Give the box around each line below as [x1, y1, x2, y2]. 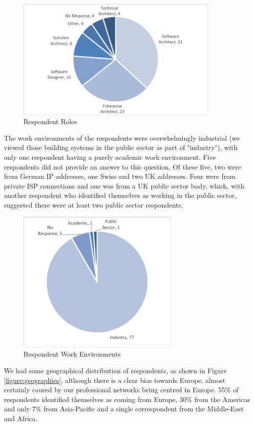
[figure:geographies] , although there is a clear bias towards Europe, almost [4, 375, 226, 385]
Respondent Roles [23, 116, 77, 127]
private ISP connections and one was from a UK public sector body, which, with [4, 180, 245, 191]
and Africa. [4, 413, 38, 424]
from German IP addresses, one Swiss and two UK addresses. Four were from [4, 171, 235, 181]
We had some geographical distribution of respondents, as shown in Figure [4, 365, 227, 376]
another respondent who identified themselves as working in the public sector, [4, 190, 237, 200]
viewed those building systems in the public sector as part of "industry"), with [4, 142, 238, 152]
